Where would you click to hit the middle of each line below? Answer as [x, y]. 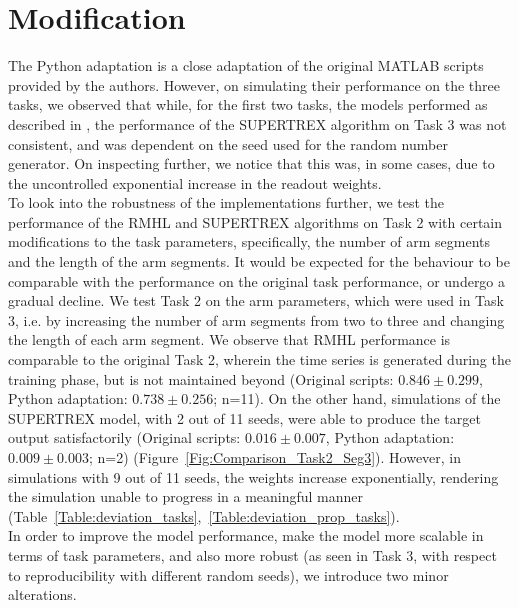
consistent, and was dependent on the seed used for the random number [228, 143]
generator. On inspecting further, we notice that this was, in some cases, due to [251, 163]
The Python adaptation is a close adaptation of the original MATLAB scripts [246, 65]
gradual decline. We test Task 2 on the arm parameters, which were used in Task [256, 300]
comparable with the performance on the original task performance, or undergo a [257, 280]
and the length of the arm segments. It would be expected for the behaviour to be [259, 261]
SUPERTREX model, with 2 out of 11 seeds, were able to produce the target [244, 417]
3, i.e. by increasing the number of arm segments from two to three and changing [256, 319]
